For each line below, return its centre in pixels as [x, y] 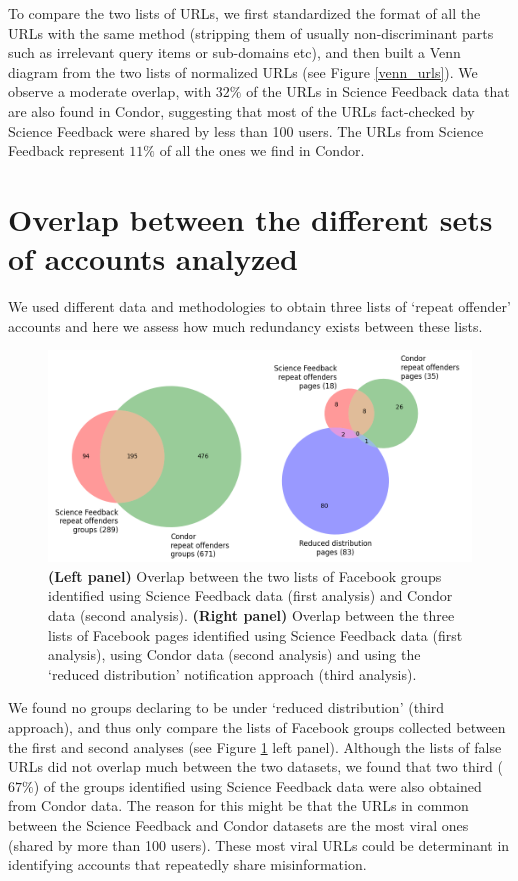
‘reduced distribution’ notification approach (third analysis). [232, 673]
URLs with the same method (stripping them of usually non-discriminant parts [251, 32]
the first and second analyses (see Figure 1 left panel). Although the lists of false [255, 746]
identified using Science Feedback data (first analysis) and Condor [250, 595]
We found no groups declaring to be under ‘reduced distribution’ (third [226, 707]
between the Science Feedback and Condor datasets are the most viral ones [238, 824]
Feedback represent [66, 150]
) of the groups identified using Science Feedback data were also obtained [257, 785]
